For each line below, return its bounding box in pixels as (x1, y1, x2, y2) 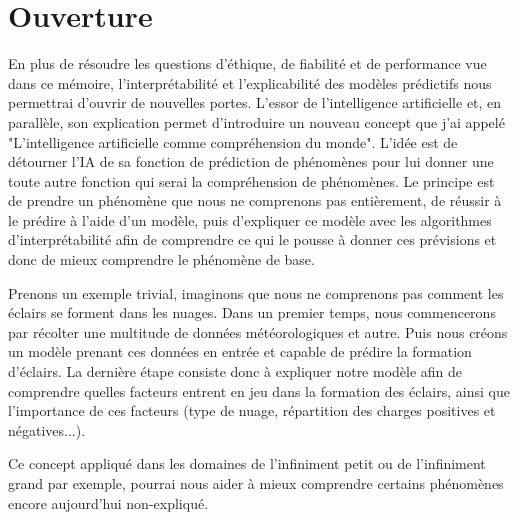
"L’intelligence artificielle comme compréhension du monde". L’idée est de (8, 131, 458, 152)
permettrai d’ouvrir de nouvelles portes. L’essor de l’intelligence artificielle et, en (8, 92, 502, 113)
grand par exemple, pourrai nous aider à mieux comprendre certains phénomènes (8, 473, 504, 493)
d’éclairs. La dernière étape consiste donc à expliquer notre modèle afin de (8, 361, 463, 382)
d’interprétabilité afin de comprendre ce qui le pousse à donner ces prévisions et (8, 229, 497, 250)
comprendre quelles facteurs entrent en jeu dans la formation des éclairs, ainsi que (8, 380, 510, 401)
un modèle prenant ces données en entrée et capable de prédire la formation (8, 341, 472, 362)
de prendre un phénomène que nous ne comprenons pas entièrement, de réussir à (8, 190, 502, 211)
